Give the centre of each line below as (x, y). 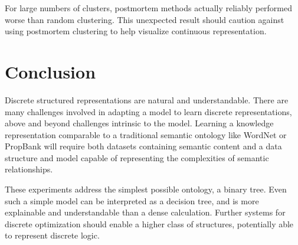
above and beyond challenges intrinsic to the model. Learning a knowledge (139, 123)
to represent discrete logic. (52, 235)
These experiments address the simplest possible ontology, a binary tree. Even (146, 189)
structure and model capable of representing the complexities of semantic (137, 157)
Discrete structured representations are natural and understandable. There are (147, 99)
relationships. (29, 169)
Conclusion (50, 71)
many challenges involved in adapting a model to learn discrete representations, (148, 111)
